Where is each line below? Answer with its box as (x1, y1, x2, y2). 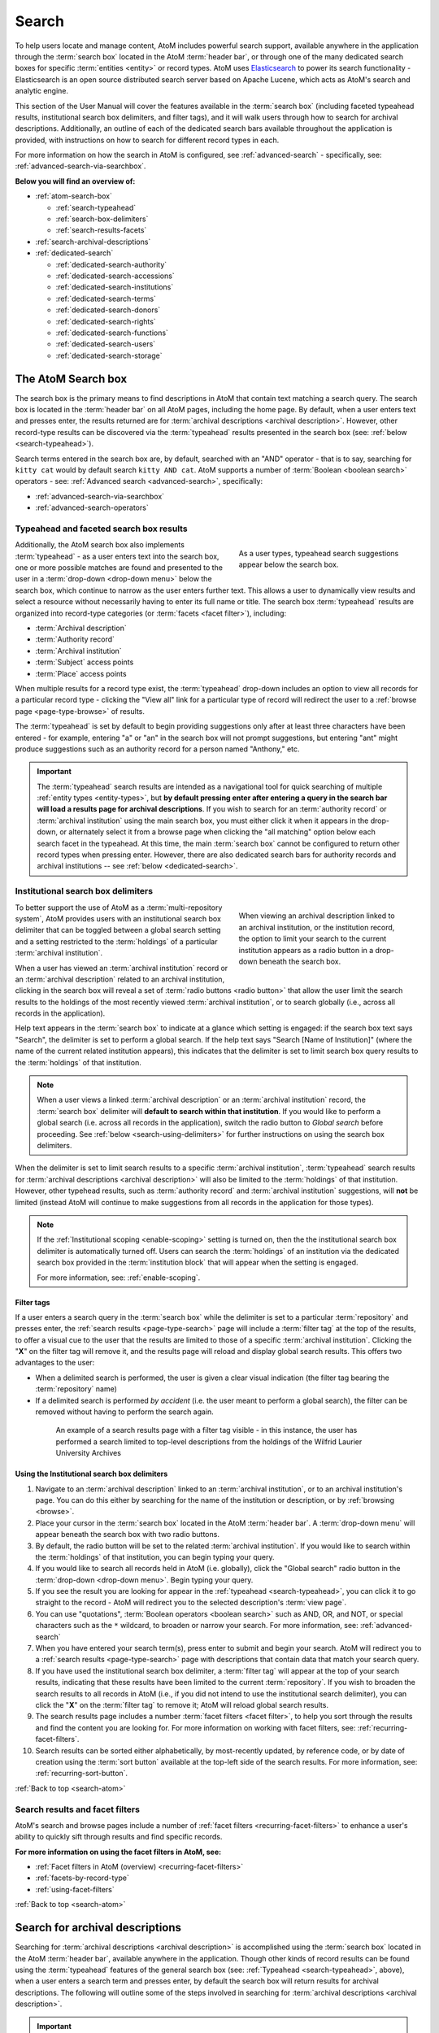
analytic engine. (15, 86, 69, 96)
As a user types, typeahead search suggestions (238, 549, 399, 559)
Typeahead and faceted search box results (15, 523, 188, 534)
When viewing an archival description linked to (238, 911, 395, 921)
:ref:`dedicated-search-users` (55, 339, 156, 349)
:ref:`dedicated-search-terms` (55, 294, 156, 303)
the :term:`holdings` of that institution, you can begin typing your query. (35, 1552, 275, 1561)
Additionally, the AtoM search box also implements (15, 540, 185, 550)
